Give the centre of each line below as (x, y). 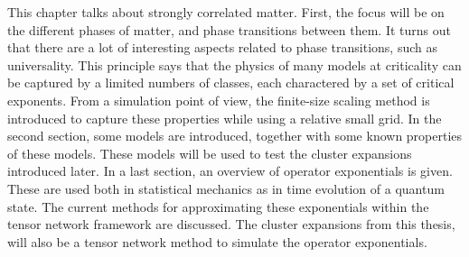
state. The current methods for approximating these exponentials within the (218, 206)
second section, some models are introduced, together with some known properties (235, 136)
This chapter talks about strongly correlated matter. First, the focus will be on (226, 12)
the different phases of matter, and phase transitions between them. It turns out (229, 29)
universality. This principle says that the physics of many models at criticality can (234, 64)
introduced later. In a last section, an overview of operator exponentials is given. (230, 171)
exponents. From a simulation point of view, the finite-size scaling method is (219, 100)
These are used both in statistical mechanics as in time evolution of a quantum (226, 188)
